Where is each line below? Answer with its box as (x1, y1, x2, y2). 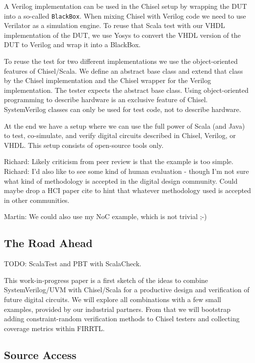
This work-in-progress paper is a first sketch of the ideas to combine (4, 275, 208, 285)
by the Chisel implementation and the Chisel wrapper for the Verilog (4, 75, 211, 85)
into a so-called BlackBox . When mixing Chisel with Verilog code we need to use (4, 10, 246, 21)
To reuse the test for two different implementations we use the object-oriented (4, 56, 238, 66)
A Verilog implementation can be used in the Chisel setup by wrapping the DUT (4, 1, 247, 11)
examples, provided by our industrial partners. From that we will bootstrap (4, 304, 231, 314)
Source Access (4, 347, 76, 362)
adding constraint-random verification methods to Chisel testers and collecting (4, 313, 240, 324)
